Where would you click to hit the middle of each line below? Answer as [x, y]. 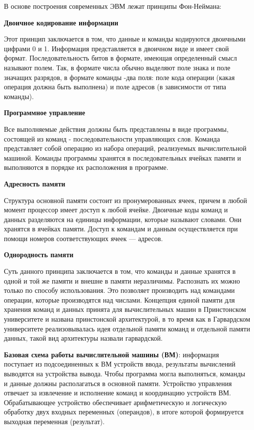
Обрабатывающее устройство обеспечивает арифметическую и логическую [115, 402]
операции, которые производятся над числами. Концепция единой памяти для [119, 299]
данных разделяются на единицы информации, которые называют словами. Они [123, 219]
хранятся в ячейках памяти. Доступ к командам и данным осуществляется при [121, 229]
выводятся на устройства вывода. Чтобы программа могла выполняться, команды [125, 373]
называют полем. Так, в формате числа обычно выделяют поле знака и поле [117, 67]
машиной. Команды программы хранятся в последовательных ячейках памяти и [123, 157]
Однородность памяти [39, 255]
